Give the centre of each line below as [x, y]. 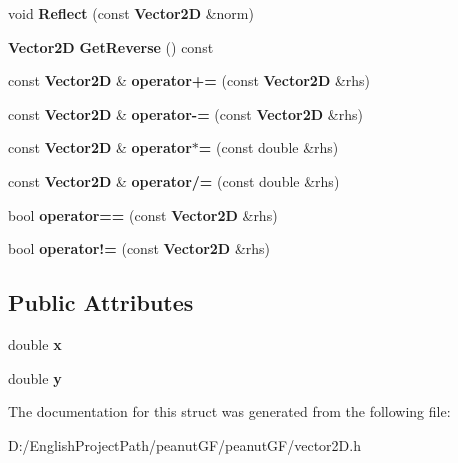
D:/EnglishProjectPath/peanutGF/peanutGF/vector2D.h [184, 444]
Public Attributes [101, 302]
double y [35, 377]
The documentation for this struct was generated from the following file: [229, 411]
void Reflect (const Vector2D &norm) [131, 13]
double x [35, 343]
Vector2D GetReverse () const [111, 46]
